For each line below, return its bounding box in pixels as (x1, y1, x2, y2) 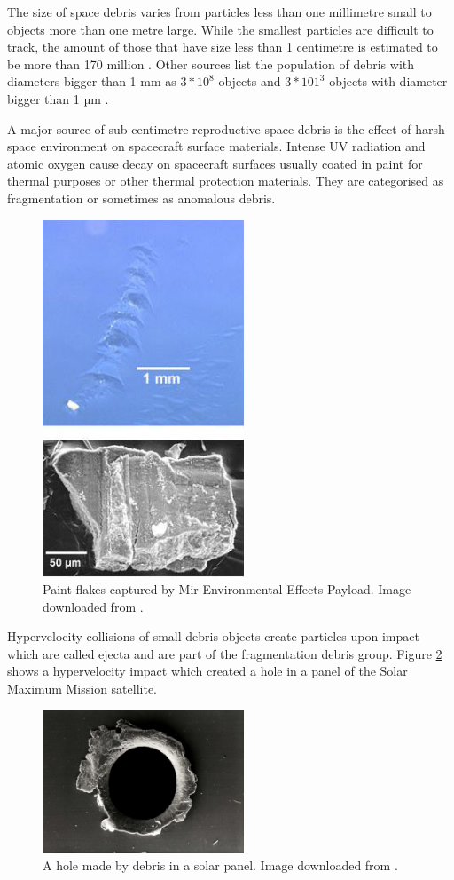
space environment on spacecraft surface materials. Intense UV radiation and (7, 137, 426, 155)
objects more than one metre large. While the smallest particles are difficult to (7, 20, 434, 38)
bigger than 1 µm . (7, 89, 109, 107)
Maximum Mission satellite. (7, 679, 158, 698)
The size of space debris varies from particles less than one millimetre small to (7, 3, 432, 20)
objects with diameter (329, 72, 448, 91)
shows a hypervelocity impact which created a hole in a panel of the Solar (7, 662, 408, 680)
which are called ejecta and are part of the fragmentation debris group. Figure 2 (7, 644, 442, 662)
